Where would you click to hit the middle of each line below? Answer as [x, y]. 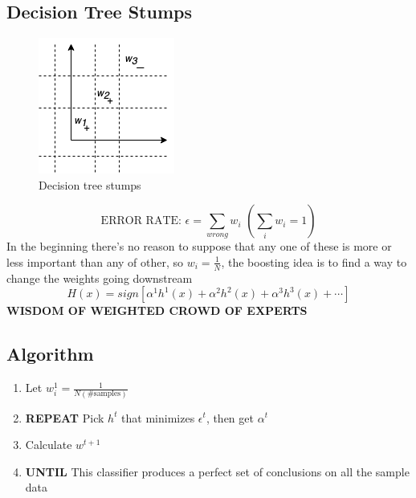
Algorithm [50, 354]
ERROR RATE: [141, 221]
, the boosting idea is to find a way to [314, 261]
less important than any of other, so [95, 261]
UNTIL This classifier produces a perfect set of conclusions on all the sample [217, 471]
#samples [104, 394]
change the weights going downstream [100, 278]
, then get [230, 417]
